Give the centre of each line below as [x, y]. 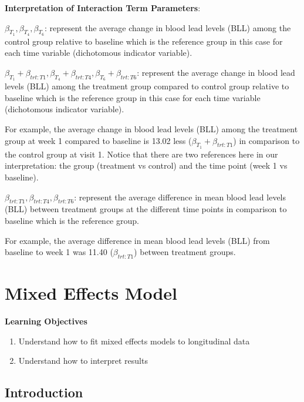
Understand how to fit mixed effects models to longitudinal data [134, 341]
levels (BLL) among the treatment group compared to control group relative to [147, 86]
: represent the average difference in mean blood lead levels [180, 197]
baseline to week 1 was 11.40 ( [59, 252]
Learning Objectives [46, 321]
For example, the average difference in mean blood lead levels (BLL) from [137, 240]
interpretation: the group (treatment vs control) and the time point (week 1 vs [146, 165]
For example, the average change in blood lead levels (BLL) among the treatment [151, 128]
